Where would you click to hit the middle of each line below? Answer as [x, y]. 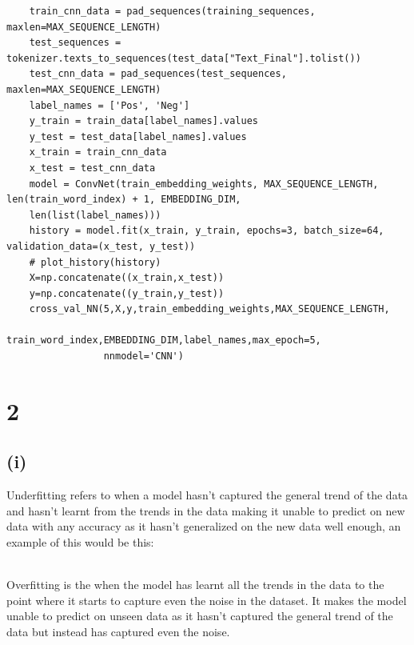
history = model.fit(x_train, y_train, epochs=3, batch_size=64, [207, 231]
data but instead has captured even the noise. [118, 631]
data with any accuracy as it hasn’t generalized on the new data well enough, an [204, 526]
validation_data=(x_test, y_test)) [101, 246]
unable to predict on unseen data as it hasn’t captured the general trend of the [200, 616]
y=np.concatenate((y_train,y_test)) [127, 293]
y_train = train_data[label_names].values [143, 121]
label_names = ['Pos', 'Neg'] [109, 105]
